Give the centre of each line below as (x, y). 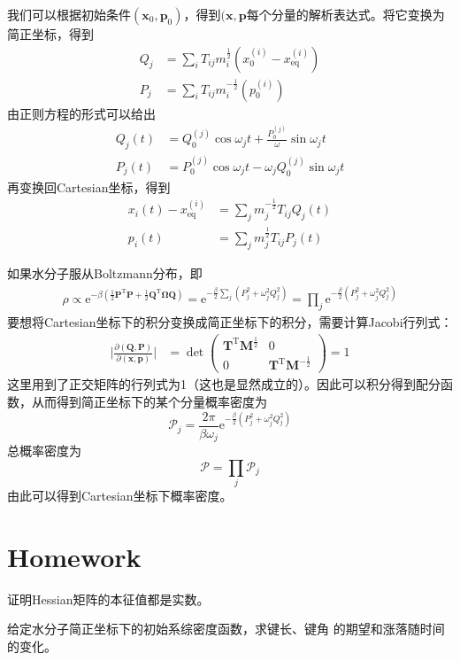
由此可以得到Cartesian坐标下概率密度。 (120, 496)
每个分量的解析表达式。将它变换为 (345, 14)
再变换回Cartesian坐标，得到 (89, 187)
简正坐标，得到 (50, 34)
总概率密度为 (44, 451)
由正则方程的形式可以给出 (81, 113)
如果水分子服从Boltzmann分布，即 (105, 272)
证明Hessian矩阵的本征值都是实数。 (108, 599)
